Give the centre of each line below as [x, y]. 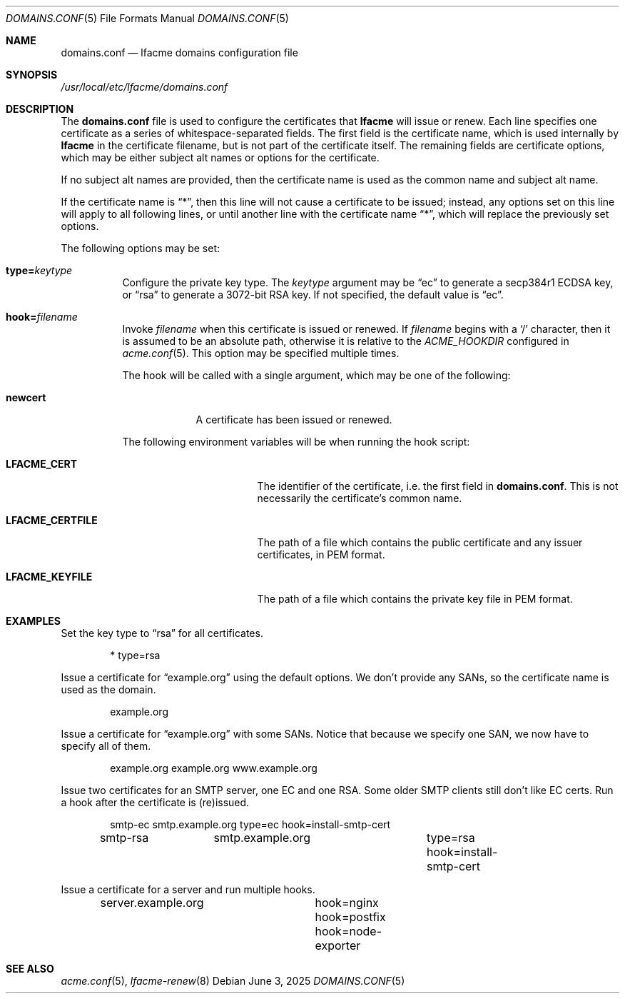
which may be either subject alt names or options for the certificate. [220, 157]
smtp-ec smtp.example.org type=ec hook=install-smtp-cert [250, 824]
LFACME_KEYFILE [49, 577]
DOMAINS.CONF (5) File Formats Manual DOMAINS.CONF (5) [147, 18]
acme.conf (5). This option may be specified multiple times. [261, 353]
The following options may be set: [141, 248]
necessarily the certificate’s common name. [360, 498]
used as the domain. [108, 689]
